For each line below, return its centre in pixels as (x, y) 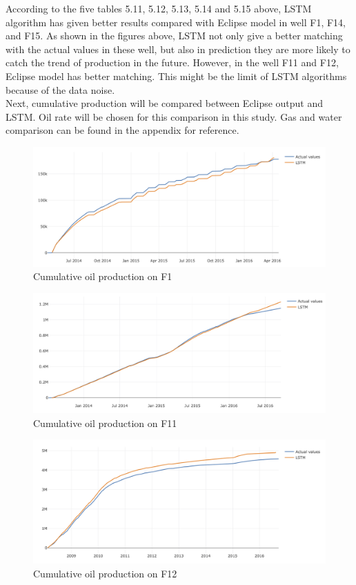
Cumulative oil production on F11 (105, 423)
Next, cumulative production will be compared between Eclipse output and (165, 103)
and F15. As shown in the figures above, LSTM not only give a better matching (174, 36)
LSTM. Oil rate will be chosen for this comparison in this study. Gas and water (174, 116)
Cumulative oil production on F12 (105, 573)
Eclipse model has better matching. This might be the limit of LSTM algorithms (176, 76)
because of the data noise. (60, 89)
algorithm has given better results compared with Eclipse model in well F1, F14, (176, 22)
